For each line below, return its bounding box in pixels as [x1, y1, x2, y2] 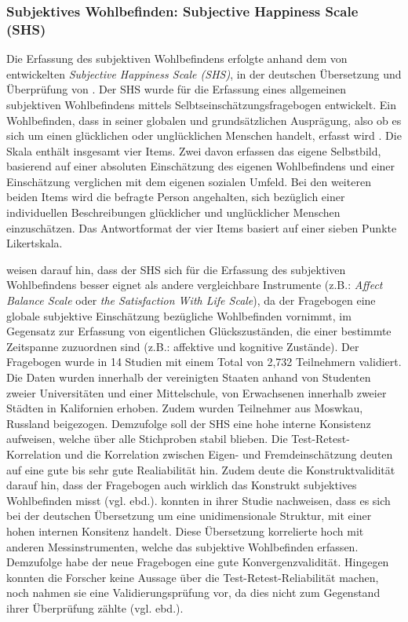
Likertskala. [6, 235, 63, 251]
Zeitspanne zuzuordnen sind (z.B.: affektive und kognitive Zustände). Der [6, 338, 359, 354]
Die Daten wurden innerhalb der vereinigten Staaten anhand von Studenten [6, 369, 371, 386]
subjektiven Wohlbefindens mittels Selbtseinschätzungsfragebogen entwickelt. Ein [6, 96, 396, 112]
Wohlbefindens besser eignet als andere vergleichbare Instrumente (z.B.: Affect [6, 276, 383, 293]
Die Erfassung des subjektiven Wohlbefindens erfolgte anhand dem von [6, 50, 348, 67]
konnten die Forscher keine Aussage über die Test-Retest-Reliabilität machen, [6, 569, 379, 585]
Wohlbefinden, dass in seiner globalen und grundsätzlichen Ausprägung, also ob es [6, 112, 402, 128]
